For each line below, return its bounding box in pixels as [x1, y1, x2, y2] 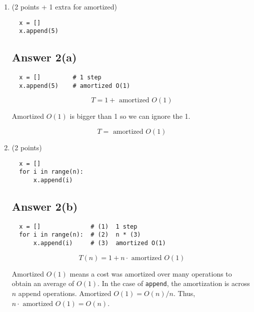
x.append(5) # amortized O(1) [19, 82, 130, 89]
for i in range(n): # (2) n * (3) [19, 231, 141, 239]
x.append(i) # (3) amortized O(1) [33, 240, 166, 247]
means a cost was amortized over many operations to [69, 268, 232, 279]
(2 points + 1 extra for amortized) [11, 1, 117, 11]
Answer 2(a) [11, 49, 77, 65]
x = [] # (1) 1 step [19, 223, 137, 230]
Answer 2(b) [11, 198, 78, 214]
